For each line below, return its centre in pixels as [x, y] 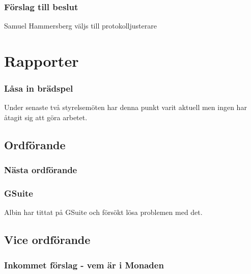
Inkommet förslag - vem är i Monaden [84, 265]
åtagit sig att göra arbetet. [46, 117]
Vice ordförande [47, 240]
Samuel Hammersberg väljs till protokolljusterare [80, 26]
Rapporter [41, 61]
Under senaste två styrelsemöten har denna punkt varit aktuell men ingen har [125, 107]
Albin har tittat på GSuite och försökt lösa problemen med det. [103, 212]
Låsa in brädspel [39, 88]
